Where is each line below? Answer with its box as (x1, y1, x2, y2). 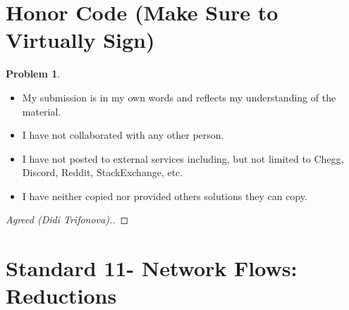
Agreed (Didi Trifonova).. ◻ (6, 212, 129, 227)
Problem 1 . (6, 66, 61, 81)
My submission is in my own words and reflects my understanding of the (22, 89, 336, 104)
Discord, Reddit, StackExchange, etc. (22, 165, 183, 180)
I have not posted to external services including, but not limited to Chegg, (22, 151, 344, 166)
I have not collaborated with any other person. (22, 128, 224, 142)
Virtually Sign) (6, 25, 155, 54)
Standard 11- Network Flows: (6, 254, 298, 283)
